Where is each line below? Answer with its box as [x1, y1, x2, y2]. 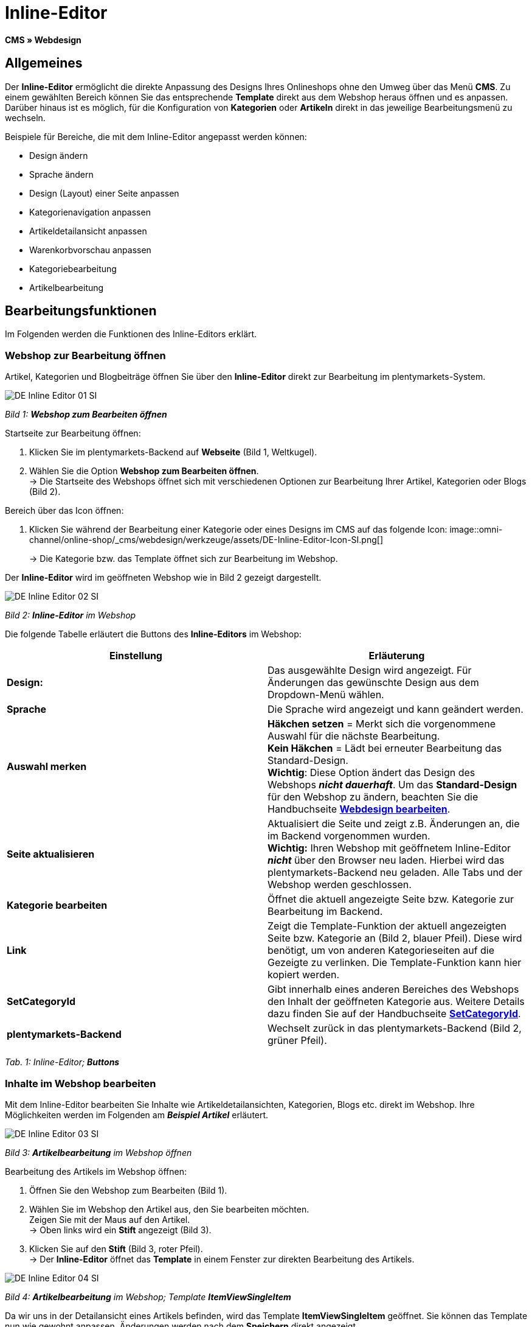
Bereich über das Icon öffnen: [5, 505, 124, 516]
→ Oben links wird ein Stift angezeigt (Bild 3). [29, 1224, 212, 1235]
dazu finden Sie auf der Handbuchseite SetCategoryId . [268, 1007, 521, 1020]
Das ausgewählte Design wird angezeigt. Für [268, 664, 472, 677]
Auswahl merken [7, 760, 87, 773]
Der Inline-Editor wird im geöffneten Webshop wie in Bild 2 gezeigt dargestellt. [5, 572, 322, 583]
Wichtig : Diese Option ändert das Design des [268, 766, 475, 779]
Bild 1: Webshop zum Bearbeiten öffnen [5, 409, 167, 420]
